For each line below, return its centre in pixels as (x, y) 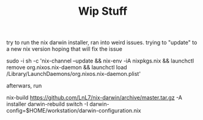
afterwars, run (24, 86)
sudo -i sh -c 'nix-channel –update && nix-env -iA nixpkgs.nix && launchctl (100, 61)
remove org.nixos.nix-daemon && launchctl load (67, 67)
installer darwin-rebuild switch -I (47, 104)
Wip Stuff (103, 11)
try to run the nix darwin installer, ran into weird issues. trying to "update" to (102, 43)
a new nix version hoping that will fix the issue (64, 49)
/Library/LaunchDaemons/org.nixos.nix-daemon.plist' (74, 74)
